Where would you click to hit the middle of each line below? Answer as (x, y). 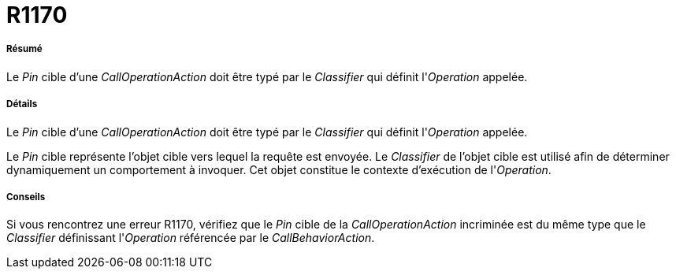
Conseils (26, 197)
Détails (22, 104)
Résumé (24, 49)
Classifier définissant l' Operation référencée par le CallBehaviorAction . (191, 238)
